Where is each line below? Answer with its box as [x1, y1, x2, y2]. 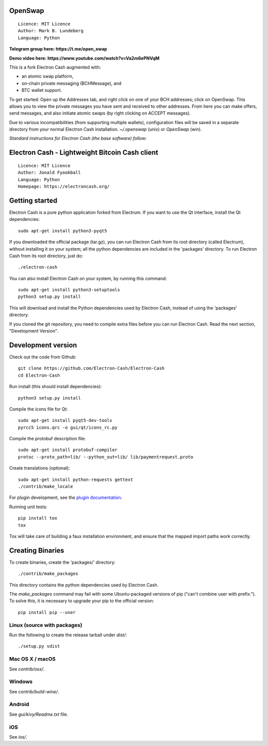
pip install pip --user [18, 610, 76, 615]
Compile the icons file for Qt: [9, 406, 68, 412]
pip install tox [18, 515, 58, 521]
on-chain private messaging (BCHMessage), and [21, 80, 122, 86]
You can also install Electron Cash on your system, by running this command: [9, 275, 167, 281]
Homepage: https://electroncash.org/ [18, 184, 110, 190]
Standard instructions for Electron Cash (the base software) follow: [9, 136, 147, 141]
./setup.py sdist [18, 643, 60, 649]
